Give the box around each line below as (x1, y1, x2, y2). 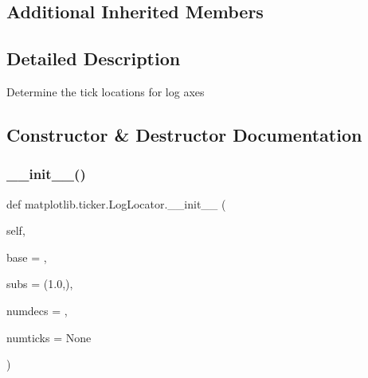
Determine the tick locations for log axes (6, 83, 205, 99)
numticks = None (6, 329, 92, 345)
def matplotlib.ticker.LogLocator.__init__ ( (6, 195, 226, 212)
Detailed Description (6, 46, 181, 71)
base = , (6, 248, 47, 265)
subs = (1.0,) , (6, 275, 73, 292)
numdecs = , (6, 302, 68, 318)
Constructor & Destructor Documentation (6, 122, 362, 146)
